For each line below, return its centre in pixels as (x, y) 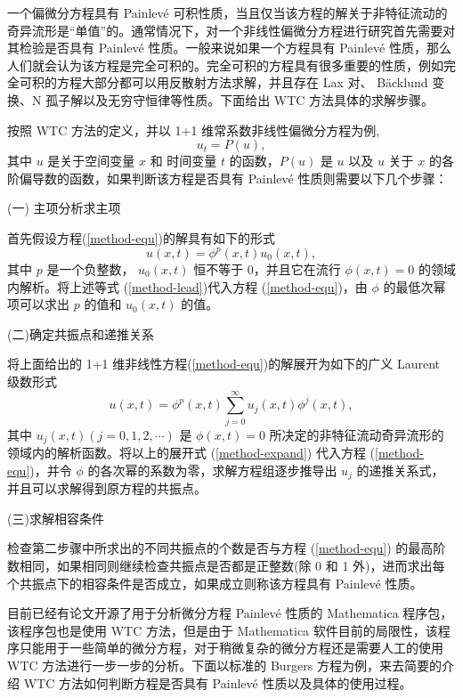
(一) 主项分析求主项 (64, 208)
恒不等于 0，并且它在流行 (267, 269)
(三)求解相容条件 (56, 518)
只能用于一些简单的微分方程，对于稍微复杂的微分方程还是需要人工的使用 (231, 648)
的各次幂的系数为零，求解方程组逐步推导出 (212, 470)
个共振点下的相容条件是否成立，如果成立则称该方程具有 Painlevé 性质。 (215, 583)
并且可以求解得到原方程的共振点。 (107, 488)
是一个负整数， (90, 269)
